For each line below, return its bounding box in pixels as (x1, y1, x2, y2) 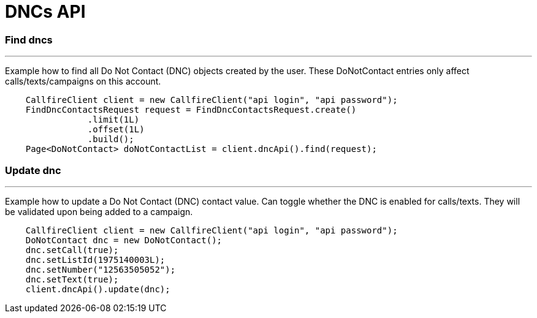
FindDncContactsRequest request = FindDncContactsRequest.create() (25, 105, 357, 115)
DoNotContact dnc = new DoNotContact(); (25, 235, 223, 245)
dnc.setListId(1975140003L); (25, 254, 166, 265)
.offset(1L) (87, 124, 145, 135)
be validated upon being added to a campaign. (5, 206, 193, 217)
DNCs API (5, 1, 86, 22)
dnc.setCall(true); (25, 244, 119, 255)
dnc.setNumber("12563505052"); (25, 264, 176, 274)
